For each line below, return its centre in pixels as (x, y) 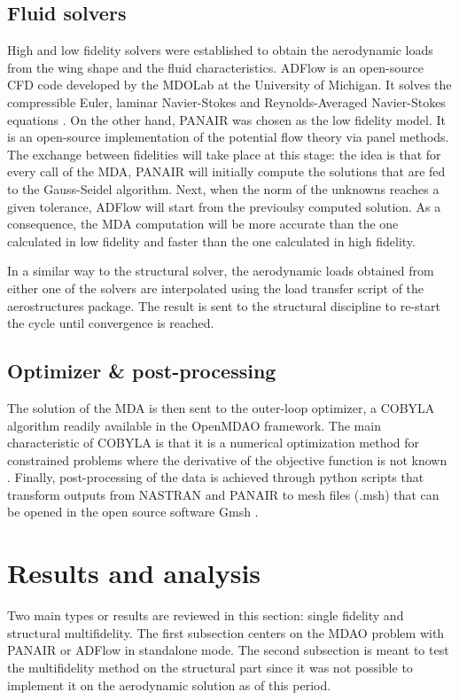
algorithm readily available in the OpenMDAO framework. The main (194, 425)
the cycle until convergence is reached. (111, 323)
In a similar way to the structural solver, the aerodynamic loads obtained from (221, 271)
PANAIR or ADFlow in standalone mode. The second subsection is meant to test (228, 650)
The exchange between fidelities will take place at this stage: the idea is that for (224, 154)
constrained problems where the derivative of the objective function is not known (227, 459)
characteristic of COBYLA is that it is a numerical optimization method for (214, 443)
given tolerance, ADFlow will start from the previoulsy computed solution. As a (224, 206)
